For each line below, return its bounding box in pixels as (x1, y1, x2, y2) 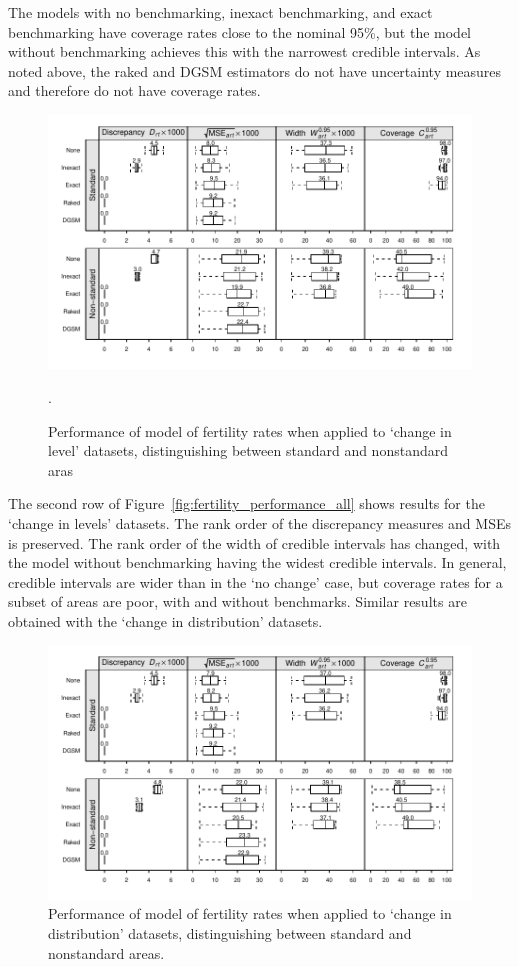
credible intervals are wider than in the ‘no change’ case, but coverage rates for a (8, 571, 503, 592)
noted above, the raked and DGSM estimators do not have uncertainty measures (8, 60, 502, 81)
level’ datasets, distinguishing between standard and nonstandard (48, 440, 448, 461)
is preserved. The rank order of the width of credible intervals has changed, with (8, 532, 501, 553)
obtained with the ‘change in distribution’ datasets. (8, 610, 323, 631)
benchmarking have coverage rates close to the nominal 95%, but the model (8, 21, 472, 42)
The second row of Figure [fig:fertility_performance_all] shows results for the (8, 493, 485, 514)
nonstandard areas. (48, 942, 165, 963)
